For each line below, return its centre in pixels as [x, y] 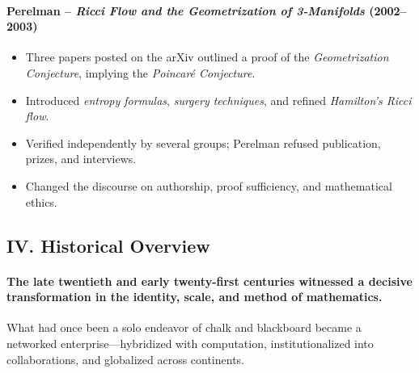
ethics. [41, 201]
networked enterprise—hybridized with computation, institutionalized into [190, 343]
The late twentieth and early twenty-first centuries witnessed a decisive [209, 281]
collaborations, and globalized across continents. [126, 359]
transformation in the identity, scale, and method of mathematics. [195, 297]
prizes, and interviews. [81, 159]
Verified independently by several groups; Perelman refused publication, [203, 142]
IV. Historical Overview [108, 245]
